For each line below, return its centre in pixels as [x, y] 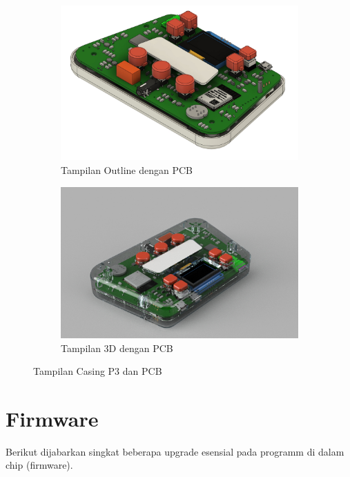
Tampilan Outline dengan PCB [127, 170]
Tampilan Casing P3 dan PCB [98, 371]
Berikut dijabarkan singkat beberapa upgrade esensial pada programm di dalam [175, 451]
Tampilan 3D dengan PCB [117, 348]
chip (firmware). [39, 465]
